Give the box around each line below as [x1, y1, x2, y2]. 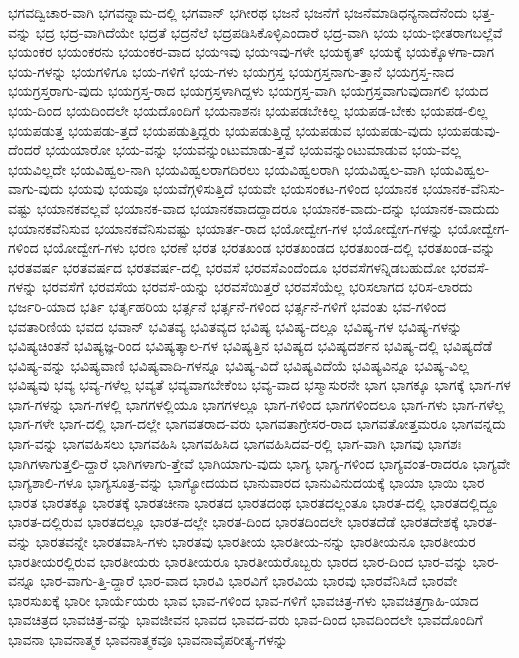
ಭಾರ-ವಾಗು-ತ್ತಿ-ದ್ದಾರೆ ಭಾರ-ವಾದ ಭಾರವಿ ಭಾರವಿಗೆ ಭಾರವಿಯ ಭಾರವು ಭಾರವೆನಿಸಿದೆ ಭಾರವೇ [40, 570, 458, 591]
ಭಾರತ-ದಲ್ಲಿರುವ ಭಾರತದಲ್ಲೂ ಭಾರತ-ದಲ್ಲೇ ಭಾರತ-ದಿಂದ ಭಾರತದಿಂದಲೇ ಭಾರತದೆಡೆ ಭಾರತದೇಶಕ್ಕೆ [8, 511, 459, 532]
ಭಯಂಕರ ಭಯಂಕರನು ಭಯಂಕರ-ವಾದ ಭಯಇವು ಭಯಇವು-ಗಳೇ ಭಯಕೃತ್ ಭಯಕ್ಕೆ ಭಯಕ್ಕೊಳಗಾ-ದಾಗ [8, 41, 495, 62]
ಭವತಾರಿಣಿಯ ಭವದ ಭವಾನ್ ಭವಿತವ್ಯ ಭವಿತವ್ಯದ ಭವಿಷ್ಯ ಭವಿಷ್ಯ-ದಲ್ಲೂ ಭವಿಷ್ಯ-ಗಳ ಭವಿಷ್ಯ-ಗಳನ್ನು [8, 315, 463, 336]
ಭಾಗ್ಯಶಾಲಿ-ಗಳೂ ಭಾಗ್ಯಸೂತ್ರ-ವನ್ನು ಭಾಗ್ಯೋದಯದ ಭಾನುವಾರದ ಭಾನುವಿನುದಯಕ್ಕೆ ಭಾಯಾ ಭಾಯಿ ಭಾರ [8, 472, 485, 493]
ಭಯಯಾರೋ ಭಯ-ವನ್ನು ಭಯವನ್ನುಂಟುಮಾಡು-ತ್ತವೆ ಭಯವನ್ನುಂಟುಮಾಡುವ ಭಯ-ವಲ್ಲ [45, 139, 461, 160]
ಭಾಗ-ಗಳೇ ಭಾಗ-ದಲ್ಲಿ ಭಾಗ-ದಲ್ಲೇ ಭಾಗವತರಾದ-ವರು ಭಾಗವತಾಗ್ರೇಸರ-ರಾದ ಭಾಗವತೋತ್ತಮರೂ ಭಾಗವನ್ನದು [8, 413, 506, 434]
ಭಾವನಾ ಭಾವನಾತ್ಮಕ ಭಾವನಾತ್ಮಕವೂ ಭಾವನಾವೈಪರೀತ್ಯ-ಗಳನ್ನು [8, 629, 288, 649]
